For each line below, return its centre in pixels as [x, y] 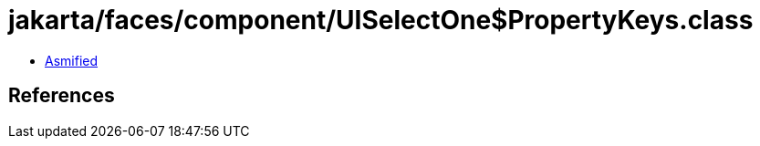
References [62, 96]
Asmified [72, 60]
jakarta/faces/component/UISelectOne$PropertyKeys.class [381, 20]
